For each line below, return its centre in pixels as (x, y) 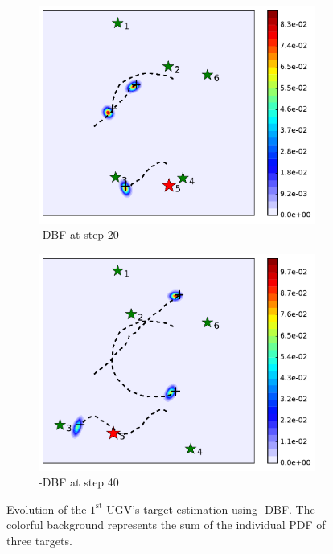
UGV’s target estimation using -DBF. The (211, 509)
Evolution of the (47, 509)
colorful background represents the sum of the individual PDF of (166, 525)
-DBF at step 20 (79, 234)
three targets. (39, 541)
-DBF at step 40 (79, 482)
